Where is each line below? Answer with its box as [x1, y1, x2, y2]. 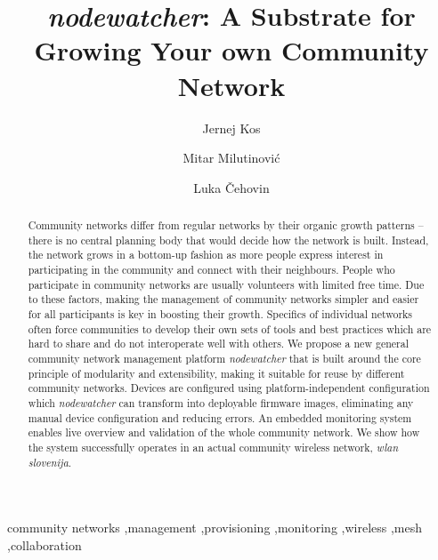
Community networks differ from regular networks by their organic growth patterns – [28, 218, 424, 233]
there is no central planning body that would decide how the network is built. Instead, [28, 232, 429, 247]
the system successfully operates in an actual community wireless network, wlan [28, 439, 399, 454]
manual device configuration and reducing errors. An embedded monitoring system [28, 410, 412, 425]
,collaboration [7, 535, 82, 554]
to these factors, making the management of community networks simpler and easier [28, 292, 419, 307]
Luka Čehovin [193, 178, 270, 196]
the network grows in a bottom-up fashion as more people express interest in [28, 247, 384, 262]
